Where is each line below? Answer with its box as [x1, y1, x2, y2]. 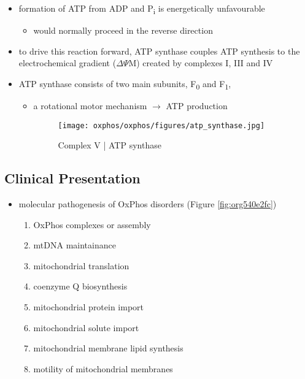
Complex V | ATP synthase [58, 139, 161, 151]
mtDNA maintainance [33, 239, 116, 251]
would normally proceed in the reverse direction [33, 24, 213, 37]
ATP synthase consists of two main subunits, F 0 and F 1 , [18, 77, 231, 91]
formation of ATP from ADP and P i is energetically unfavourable [18, 2, 265, 16]
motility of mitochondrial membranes [33, 362, 173, 375]
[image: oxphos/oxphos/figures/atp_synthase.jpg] [58, 121, 265, 130]
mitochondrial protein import [33, 301, 144, 313]
